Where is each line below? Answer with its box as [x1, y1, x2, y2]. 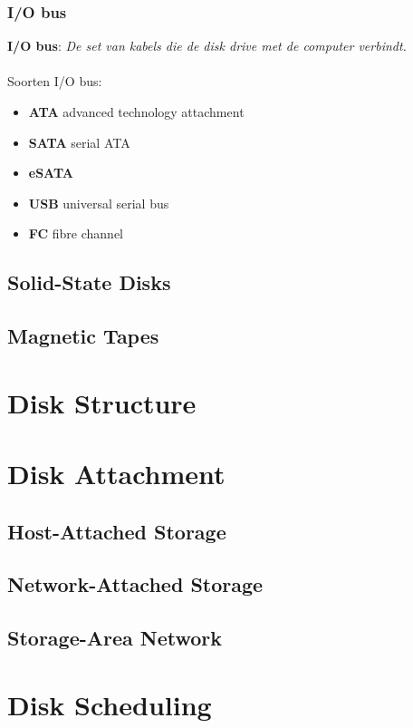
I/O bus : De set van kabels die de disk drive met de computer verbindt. [7, 36, 407, 55]
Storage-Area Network [7, 624, 223, 652]
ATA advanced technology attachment [28, 102, 245, 121]
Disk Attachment [7, 455, 226, 492]
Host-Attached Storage [7, 517, 226, 545]
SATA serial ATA [28, 132, 130, 151]
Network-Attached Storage [7, 570, 264, 598]
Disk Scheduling [7, 685, 212, 723]
